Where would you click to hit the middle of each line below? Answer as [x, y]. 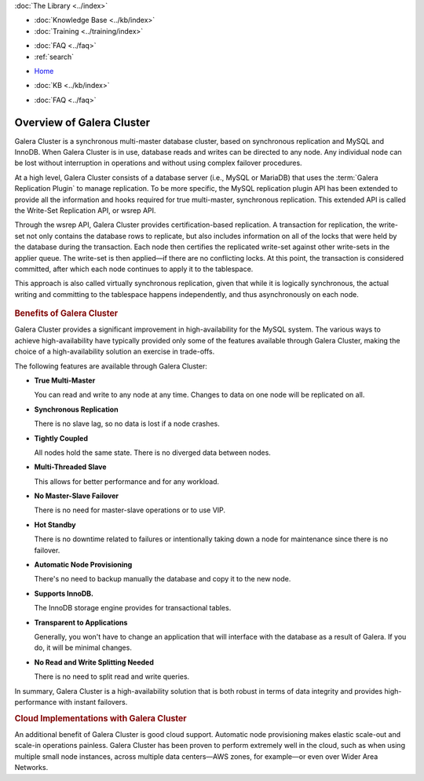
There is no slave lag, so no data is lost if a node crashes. [127, 423]
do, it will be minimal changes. [83, 647]
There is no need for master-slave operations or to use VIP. [130, 510]
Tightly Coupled [61, 438]
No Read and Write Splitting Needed [94, 662]
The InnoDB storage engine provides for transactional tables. [133, 608]
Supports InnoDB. [64, 593]
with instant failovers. [93, 702]
